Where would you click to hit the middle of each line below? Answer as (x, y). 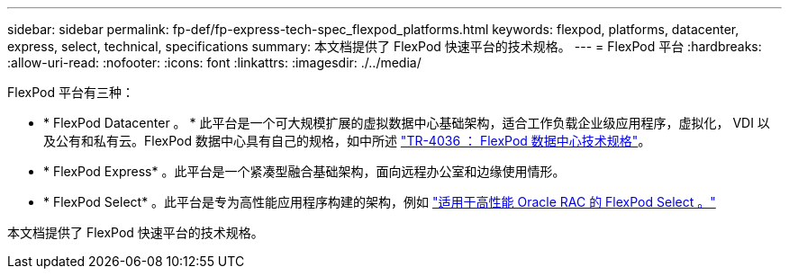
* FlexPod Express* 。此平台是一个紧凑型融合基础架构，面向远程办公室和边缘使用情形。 (304, 171)
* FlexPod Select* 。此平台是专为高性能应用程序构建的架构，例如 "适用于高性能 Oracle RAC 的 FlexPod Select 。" (380, 202)
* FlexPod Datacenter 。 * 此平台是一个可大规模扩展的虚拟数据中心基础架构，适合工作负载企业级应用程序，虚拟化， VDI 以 (407, 123)
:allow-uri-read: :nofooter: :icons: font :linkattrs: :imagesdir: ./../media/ (214, 62)
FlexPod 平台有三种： (71, 92)
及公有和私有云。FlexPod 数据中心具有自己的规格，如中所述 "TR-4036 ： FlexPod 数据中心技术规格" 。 (347, 141)
